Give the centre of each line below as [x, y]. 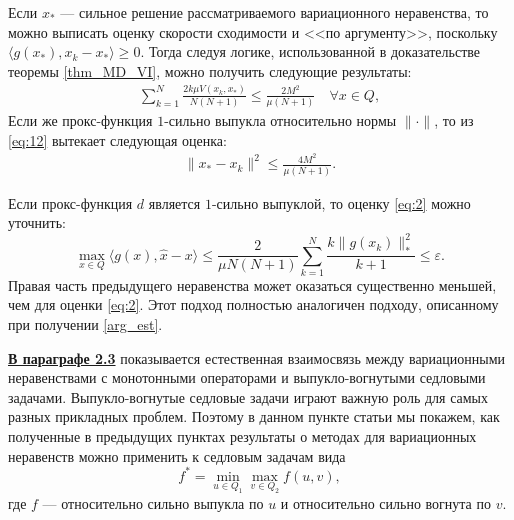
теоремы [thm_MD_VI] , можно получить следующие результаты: [210, 70]
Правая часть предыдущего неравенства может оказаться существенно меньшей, [252, 284]
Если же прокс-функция [80, 120]
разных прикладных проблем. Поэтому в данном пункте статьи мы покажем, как [254, 416]
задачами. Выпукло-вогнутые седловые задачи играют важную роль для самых [248, 396]
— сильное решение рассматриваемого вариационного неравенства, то [274, 12]
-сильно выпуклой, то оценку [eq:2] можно [341, 202]
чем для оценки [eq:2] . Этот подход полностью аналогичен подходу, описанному [253, 304]
